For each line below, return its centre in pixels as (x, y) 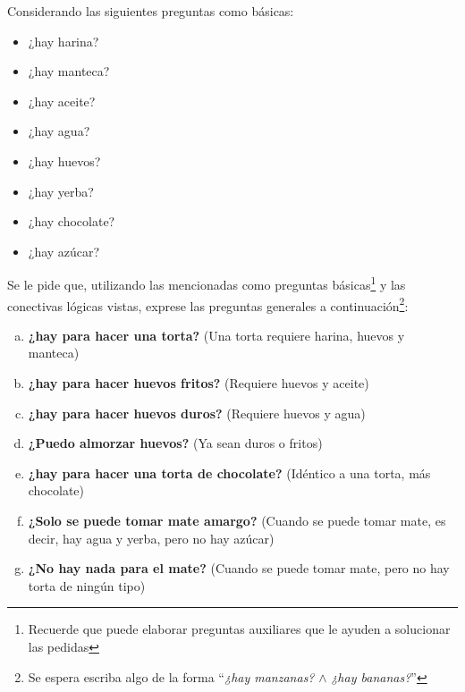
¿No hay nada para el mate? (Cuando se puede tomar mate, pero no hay (239, 568)
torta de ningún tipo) (87, 585)
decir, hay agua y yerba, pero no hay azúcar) (151, 538)
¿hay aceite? (62, 101)
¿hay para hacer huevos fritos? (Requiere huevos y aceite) (199, 383)
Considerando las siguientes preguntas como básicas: (151, 11)
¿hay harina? (63, 41)
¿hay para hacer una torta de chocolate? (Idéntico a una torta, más (229, 473)
